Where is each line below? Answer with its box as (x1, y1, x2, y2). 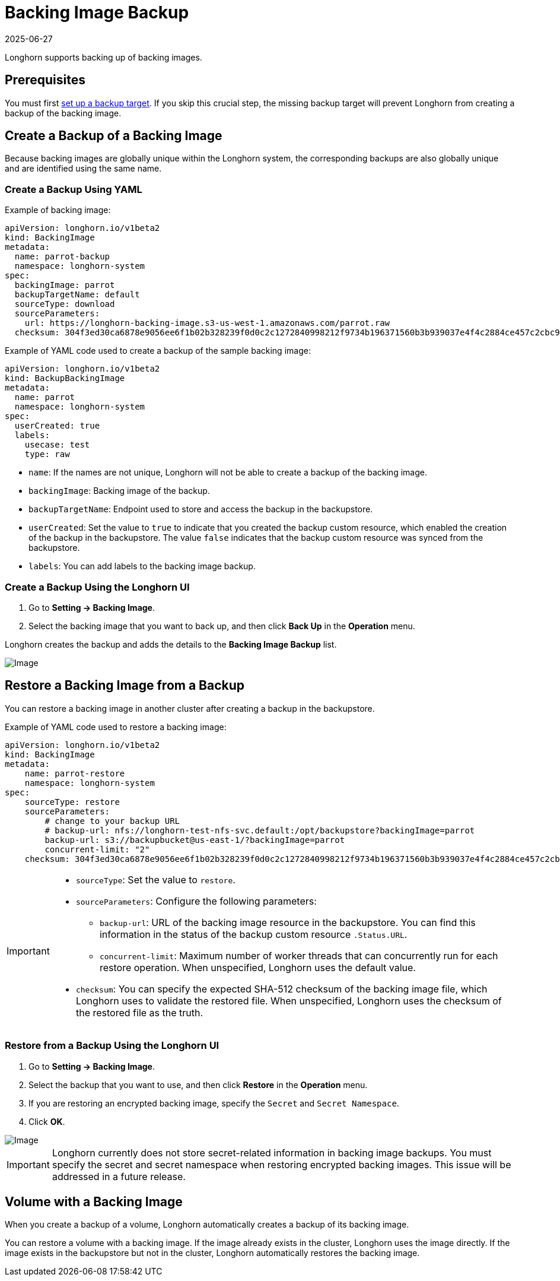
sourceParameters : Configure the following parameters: (75, 895, 317, 907)
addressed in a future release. (52, 1170, 186, 1182)
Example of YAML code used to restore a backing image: (5, 721, 227, 732)
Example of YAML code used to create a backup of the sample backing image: (5, 345, 311, 356)
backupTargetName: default (14, 290, 140, 300)
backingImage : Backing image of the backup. (28, 486, 210, 496)
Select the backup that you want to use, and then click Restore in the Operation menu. (28, 1079, 368, 1090)
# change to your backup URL (44, 816, 180, 826)
